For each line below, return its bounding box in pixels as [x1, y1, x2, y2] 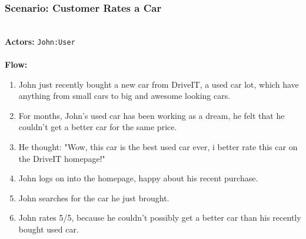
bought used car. [18, 223, 79, 235]
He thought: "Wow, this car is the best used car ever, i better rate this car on [18, 141, 298, 153]
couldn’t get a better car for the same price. [18, 121, 177, 133]
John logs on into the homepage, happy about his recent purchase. [18, 172, 258, 184]
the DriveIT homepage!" [18, 152, 105, 164]
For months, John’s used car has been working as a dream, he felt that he [18, 109, 285, 121]
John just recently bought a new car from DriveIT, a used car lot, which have [18, 78, 299, 90]
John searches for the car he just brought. [18, 191, 169, 204]
